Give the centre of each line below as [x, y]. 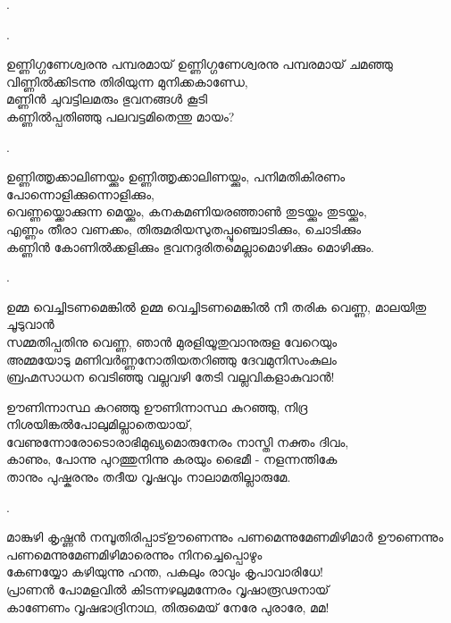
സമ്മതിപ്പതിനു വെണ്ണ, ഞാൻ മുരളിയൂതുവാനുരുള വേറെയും [172, 341]
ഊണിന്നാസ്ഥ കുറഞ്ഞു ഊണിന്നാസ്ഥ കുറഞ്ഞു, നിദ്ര [157, 406]
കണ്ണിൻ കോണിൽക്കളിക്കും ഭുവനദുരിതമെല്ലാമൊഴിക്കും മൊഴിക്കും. [190, 246]
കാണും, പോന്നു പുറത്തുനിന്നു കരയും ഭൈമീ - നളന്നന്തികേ [172, 459]
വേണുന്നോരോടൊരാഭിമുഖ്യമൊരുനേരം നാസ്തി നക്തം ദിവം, [178, 441]
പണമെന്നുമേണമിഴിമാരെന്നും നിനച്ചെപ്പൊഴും [134, 554]
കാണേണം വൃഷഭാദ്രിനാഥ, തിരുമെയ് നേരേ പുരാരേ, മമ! [168, 606]
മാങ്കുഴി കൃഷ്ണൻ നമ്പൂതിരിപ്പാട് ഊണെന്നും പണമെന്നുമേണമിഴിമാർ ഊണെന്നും [225, 537]
